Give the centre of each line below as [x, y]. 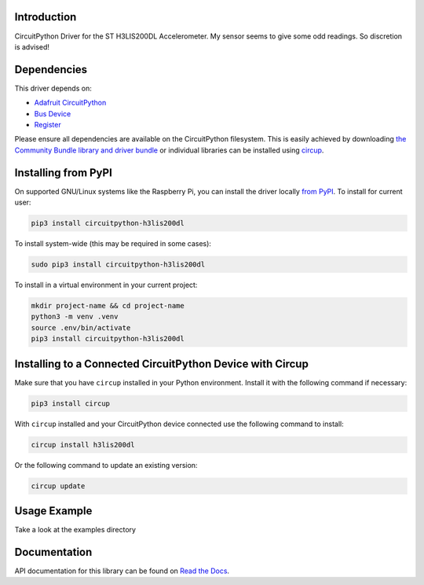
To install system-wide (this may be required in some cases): [113, 244]
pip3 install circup [70, 403]
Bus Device [53, 113]
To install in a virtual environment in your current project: [106, 285]
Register [48, 124]
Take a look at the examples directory [75, 530]
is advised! [32, 46]
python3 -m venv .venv [75, 317]
